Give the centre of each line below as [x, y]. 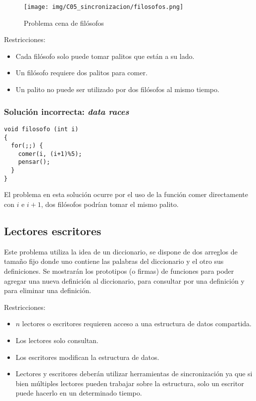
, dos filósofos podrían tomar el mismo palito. [110, 204]
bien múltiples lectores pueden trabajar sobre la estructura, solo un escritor [130, 383]
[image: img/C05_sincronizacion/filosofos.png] [104, 7]
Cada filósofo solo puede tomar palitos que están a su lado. [105, 56]
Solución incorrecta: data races [67, 111]
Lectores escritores [53, 231]
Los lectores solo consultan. [57, 340]
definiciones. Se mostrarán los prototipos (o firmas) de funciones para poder [119, 271]
